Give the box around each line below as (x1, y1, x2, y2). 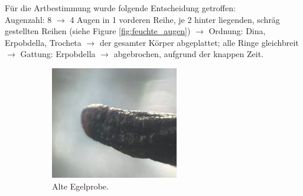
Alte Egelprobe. (52, 180, 109, 192)
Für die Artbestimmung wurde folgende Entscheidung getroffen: (5, 2, 236, 14)
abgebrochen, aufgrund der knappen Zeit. (113, 48, 263, 60)
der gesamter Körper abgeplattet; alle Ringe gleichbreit (99, 36, 299, 48)
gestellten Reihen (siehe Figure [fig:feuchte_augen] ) (5, 25, 191, 37)
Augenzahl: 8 (5, 13, 52, 25)
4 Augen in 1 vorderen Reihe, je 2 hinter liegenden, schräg (70, 13, 280, 25)
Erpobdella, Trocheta (5, 36, 82, 48)
